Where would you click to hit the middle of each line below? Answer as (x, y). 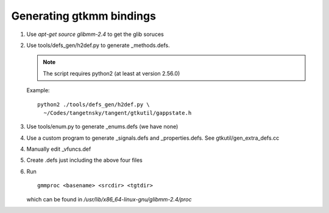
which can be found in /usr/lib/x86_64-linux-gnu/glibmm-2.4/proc (109, 199)
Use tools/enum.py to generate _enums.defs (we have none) (102, 127)
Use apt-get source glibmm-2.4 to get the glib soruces (95, 34)
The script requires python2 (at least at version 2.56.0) (111, 73)
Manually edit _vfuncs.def (59, 149)
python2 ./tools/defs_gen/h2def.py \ (94, 104)
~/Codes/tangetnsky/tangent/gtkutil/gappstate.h (118, 113)
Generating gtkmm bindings (84, 16)
